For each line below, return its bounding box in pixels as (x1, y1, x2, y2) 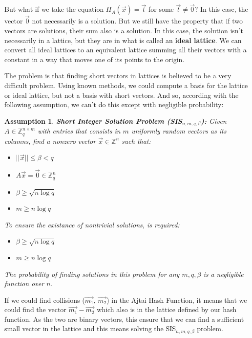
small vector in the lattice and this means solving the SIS (4, 323, 176, 334)
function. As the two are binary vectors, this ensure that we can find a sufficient (4, 314, 244, 324)
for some (148, 4, 174, 14)
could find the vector (4, 304, 66, 315)
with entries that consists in (38, 126, 121, 136)
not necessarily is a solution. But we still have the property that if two (32, 16, 243, 26)
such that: (122, 135, 151, 146)
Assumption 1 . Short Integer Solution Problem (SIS (4, 115, 182, 126)
